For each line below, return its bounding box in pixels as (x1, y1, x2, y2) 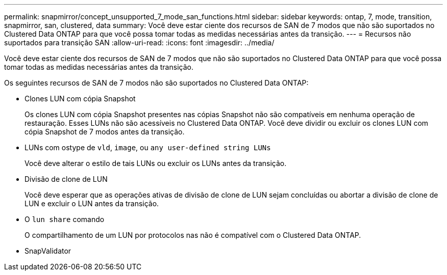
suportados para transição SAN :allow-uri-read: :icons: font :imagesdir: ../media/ (4, 38, 275, 47)
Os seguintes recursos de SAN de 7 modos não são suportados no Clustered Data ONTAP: (4, 78, 309, 87)
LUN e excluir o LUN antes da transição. (24, 199, 159, 208)
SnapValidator (24, 246, 71, 255)
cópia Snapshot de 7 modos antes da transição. (24, 127, 185, 136)
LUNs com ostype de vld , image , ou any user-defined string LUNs (24, 143, 271, 152)
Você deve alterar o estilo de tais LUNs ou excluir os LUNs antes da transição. (24, 159, 287, 168)
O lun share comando (24, 215, 105, 224)
